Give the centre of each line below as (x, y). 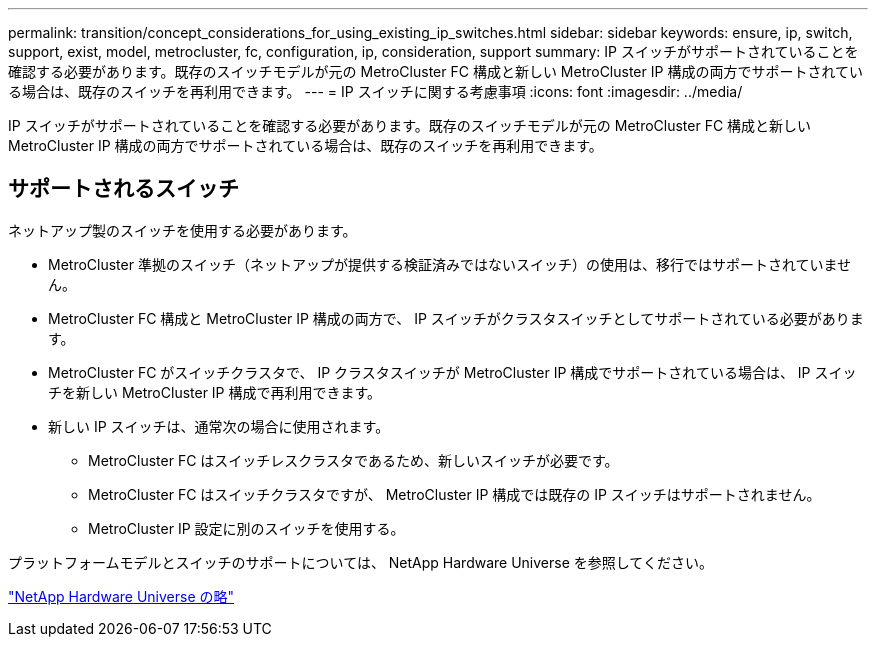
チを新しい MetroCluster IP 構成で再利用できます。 (215, 392)
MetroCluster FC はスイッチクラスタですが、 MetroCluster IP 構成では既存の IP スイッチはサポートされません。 (454, 494)
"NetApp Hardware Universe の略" (121, 596)
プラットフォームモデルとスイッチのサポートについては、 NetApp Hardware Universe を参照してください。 (360, 562)
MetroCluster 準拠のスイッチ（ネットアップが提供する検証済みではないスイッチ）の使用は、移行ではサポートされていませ (450, 264)
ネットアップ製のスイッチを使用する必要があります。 (182, 230)
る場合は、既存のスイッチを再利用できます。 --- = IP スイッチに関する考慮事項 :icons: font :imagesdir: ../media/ (375, 91)
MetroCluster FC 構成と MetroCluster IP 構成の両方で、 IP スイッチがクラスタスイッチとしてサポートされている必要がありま (456, 318)
